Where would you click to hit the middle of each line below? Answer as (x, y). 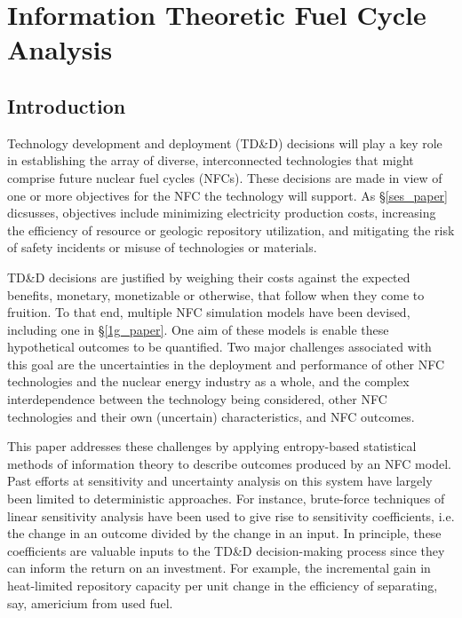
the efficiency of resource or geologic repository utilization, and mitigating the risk (231, 230)
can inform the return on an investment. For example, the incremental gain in (219, 568)
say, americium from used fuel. (90, 602)
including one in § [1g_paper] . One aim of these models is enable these (198, 329)
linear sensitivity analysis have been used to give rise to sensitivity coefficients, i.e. (231, 515)
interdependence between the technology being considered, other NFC (197, 399)
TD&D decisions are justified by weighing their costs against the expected (209, 277)
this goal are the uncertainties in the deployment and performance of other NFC (226, 364)
